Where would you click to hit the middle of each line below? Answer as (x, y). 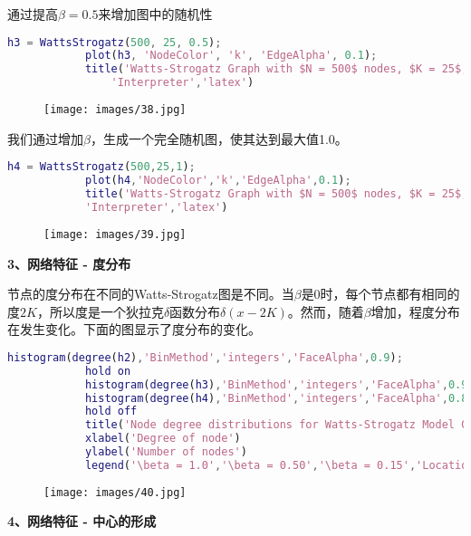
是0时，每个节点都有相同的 (380, 294)
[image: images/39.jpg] (115, 234)
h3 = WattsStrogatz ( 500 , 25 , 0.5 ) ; (115, 42)
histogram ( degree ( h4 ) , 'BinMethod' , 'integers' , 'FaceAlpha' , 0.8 (276, 398)
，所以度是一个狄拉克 (100, 311)
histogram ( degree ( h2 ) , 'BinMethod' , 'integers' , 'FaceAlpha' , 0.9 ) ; (205, 357)
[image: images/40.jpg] (115, 492)
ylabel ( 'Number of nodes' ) (166, 452)
